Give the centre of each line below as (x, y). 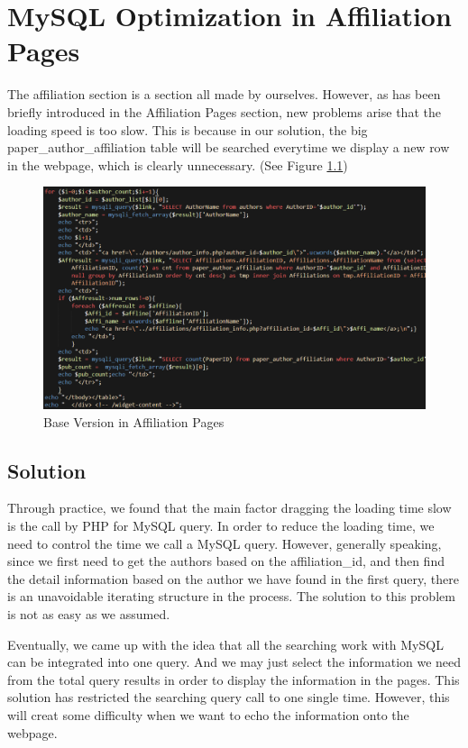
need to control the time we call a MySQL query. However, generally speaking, (225, 543)
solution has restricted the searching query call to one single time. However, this (229, 697)
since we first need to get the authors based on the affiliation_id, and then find (226, 561)
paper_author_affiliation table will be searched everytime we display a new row (229, 147)
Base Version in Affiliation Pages (134, 421)
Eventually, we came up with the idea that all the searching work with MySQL (225, 644)
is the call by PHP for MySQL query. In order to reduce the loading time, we (221, 526)
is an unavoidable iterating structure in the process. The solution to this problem (231, 596)
